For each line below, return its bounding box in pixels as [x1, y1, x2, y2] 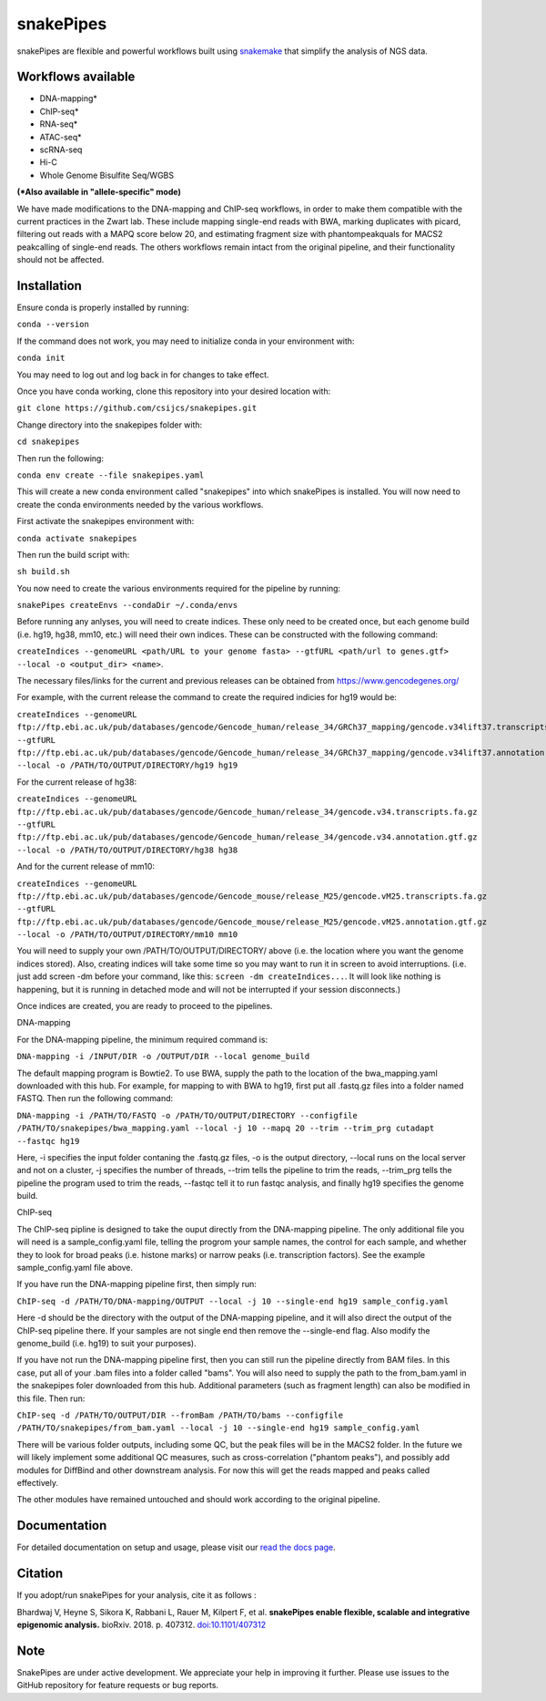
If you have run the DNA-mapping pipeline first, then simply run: [16, 1279, 257, 1290]
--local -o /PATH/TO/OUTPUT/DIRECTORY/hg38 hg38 [16, 844, 238, 855]
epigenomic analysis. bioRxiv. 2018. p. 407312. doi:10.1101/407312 [16, 1619, 267, 1630]
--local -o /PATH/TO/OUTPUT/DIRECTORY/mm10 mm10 [16, 930, 238, 940]
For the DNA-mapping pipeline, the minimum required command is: [16, 1034, 268, 1045]
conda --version [16, 319, 90, 330]
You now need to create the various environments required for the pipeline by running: [16, 582, 341, 593]
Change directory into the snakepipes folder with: [16, 419, 203, 430]
